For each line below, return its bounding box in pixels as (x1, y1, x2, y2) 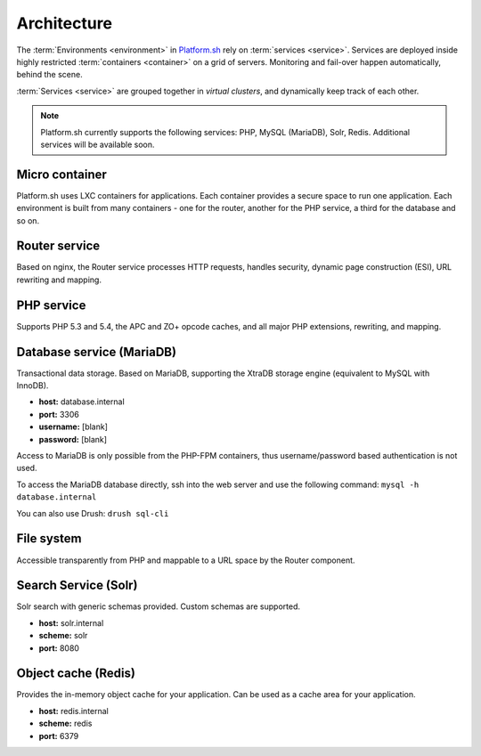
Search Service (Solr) (16, 578, 138, 593)
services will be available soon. (40, 139, 155, 150)
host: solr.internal (38, 617, 104, 628)
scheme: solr (38, 630, 88, 641)
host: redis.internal (38, 705, 109, 716)
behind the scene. (16, 69, 84, 80)
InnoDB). (16, 380, 49, 391)
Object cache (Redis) (16, 666, 135, 681)
